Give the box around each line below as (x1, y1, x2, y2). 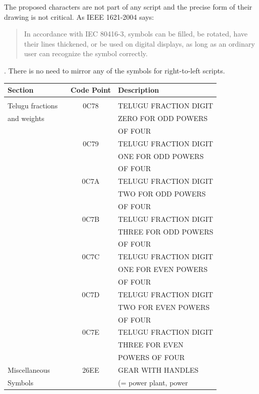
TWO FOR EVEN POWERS (118, 301, 210, 312)
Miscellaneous (8, 364, 50, 375)
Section (8, 85, 34, 95)
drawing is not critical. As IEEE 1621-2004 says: (4, 11, 154, 22)
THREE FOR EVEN (118, 339, 184, 350)
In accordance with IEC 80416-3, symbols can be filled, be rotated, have (24, 28, 248, 39)
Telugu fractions (8, 100, 58, 111)
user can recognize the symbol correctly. (24, 48, 148, 59)
